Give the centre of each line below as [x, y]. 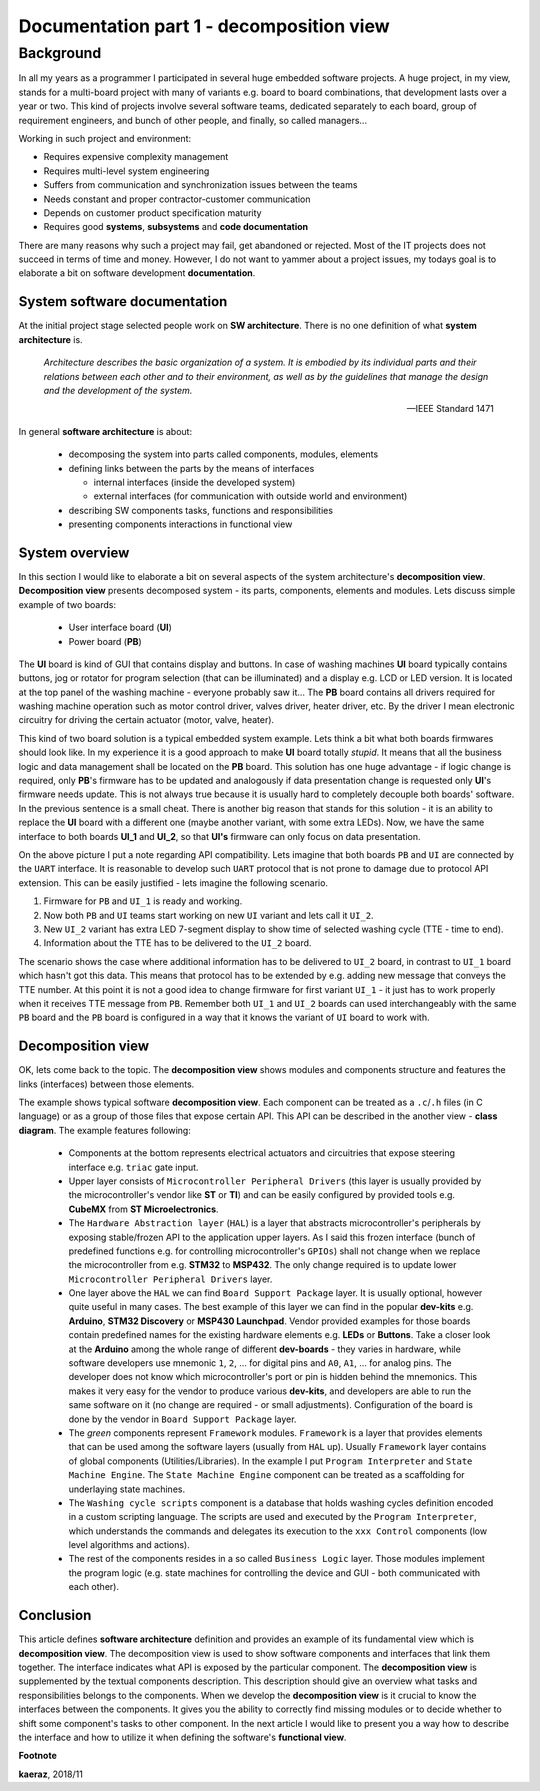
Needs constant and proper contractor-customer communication [177, 199]
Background [60, 53]
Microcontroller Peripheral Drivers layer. [170, 1279]
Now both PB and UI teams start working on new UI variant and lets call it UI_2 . [208, 915]
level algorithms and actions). [129, 1545]
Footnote [37, 1756]
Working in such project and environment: [105, 138]
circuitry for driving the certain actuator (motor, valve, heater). [146, 720]
